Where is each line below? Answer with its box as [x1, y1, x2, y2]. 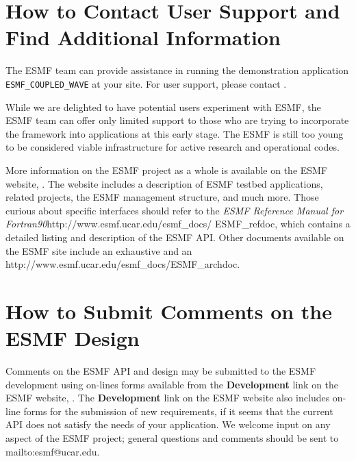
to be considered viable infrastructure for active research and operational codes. [5, 140, 340, 154]
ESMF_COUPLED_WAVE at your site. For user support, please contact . [5, 76, 287, 90]
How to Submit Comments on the [5, 297, 333, 325]
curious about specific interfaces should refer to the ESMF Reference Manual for [5, 203, 344, 217]
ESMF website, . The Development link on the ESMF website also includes [5, 390, 330, 405]
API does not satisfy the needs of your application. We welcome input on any [5, 417, 331, 432]
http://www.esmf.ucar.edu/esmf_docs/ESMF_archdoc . [5, 257, 240, 271]
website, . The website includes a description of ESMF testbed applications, [5, 176, 323, 190]
